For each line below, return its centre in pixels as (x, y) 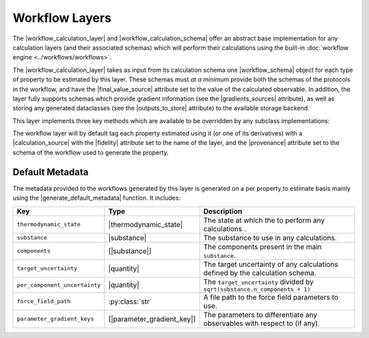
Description (223, 211)
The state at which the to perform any (264, 220)
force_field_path (44, 301)
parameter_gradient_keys (55, 319)
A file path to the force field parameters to (271, 297)
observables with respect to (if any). (262, 323)
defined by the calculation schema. (260, 272)
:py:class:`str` (130, 301)
